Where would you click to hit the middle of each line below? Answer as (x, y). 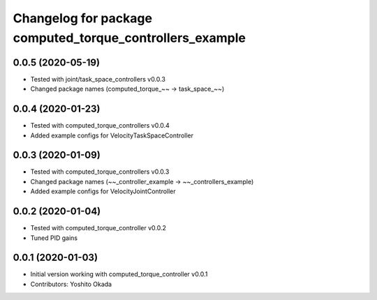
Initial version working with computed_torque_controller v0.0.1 (119, 274)
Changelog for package (83, 18)
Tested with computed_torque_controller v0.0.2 (98, 228)
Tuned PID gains (54, 238)
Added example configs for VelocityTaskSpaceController (112, 135)
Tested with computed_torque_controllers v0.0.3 (100, 172)
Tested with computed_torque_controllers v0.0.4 (100, 126)
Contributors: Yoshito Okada (71, 284)
